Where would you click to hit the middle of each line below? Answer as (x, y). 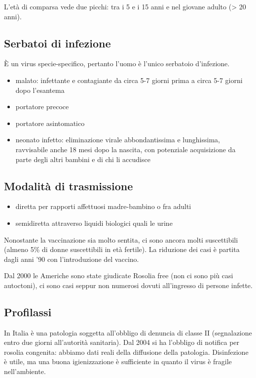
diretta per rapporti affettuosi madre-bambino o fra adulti (103, 206)
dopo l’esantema (40, 90)
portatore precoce (42, 106)
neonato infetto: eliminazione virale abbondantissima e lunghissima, (118, 140)
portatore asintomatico (50, 123)
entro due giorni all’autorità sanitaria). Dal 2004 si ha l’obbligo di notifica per (122, 342)
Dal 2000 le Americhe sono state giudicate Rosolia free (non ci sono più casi (119, 275)
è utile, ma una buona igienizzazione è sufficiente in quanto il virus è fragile (118, 361)
